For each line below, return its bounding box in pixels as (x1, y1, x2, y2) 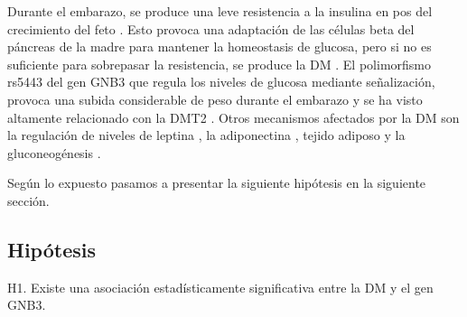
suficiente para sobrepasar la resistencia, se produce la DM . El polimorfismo (7, 54, 431, 73)
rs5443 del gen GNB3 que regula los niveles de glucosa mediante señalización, (7, 72, 435, 91)
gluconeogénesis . (7, 143, 101, 162)
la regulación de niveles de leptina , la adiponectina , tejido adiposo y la (7, 126, 406, 145)
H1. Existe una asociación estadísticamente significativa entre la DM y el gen (7, 277, 434, 296)
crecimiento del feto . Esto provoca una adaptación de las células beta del (7, 19, 415, 38)
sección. (7, 191, 50, 210)
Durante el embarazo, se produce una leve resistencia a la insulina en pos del (7, 2, 433, 20)
